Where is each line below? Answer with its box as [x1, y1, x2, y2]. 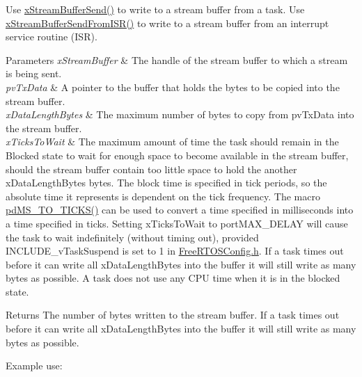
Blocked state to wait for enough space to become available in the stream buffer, [6, 147, 349, 162]
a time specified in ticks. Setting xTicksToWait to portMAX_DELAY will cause [6, 216, 348, 230]
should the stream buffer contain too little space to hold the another [6, 161, 297, 176]
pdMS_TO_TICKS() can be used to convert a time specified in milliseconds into [6, 202, 354, 217]
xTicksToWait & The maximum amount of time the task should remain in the [6, 134, 339, 149]
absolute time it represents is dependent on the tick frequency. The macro [6, 188, 320, 203]
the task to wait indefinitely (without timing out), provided [6, 230, 259, 244]
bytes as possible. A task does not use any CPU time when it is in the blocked [6, 271, 340, 285]
